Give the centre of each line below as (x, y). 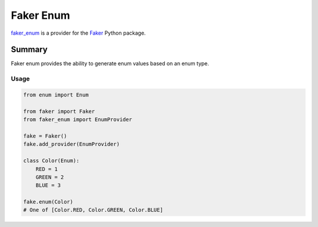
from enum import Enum (56, 95)
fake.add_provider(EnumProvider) (72, 144)
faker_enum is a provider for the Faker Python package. (78, 33)
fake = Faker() (45, 136)
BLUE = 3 (48, 186)
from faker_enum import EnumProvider (78, 120)
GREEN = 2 (50, 177)
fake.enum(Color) (48, 202)
